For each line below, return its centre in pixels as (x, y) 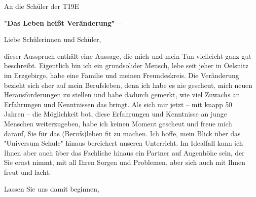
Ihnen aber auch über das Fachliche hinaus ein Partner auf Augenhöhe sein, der (124, 152)
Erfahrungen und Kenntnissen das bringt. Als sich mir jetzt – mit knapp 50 (118, 104)
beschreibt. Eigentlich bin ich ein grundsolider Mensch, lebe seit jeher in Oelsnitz (126, 65)
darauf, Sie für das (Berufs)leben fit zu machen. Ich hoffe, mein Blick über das (122, 133)
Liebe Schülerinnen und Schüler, (53, 39)
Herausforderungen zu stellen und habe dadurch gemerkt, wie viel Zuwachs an (122, 95)
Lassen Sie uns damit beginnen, (52, 188)
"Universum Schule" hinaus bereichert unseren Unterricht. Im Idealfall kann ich (124, 143)
